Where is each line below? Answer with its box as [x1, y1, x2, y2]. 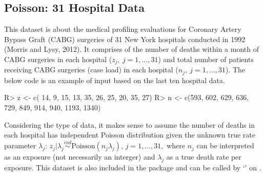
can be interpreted [196, 140, 254, 151]
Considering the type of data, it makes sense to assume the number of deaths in [4, 119, 255, 130]
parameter [4, 140, 36, 151]
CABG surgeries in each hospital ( [4, 53, 112, 64]
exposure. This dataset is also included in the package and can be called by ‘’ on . [4, 162, 261, 172]
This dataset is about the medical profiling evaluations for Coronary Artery [4, 24, 241, 34]
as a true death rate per [166, 151, 241, 162]
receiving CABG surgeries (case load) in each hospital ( [4, 64, 178, 75]
